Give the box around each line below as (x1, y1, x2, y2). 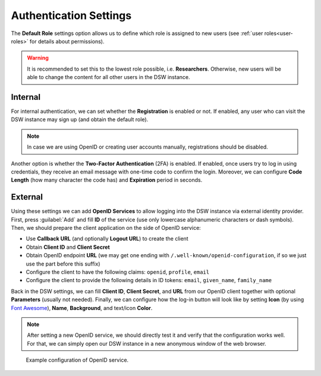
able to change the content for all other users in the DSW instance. (27, 74, 190, 81)
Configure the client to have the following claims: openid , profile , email (26, 268, 210, 276)
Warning (27, 54, 49, 62)
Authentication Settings (11, 9, 132, 22)
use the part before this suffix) (26, 260, 100, 267)
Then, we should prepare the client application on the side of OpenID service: (11, 225, 202, 232)
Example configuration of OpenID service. (26, 356, 129, 364)
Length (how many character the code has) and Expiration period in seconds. (11, 176, 203, 184)
